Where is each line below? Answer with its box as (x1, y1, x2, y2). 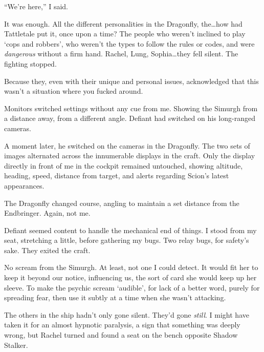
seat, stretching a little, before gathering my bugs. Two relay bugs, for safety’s (4, 235, 249, 245)
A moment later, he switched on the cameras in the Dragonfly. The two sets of (4, 140, 250, 151)
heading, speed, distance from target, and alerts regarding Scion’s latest (4, 170, 229, 181)
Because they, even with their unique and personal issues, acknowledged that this (4, 75, 259, 86)
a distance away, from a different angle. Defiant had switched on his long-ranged (4, 113, 255, 123)
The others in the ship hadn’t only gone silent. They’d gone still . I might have (4, 309, 249, 320)
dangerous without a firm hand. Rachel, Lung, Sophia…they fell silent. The (4, 48, 238, 59)
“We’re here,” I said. (4, 1, 68, 11)
